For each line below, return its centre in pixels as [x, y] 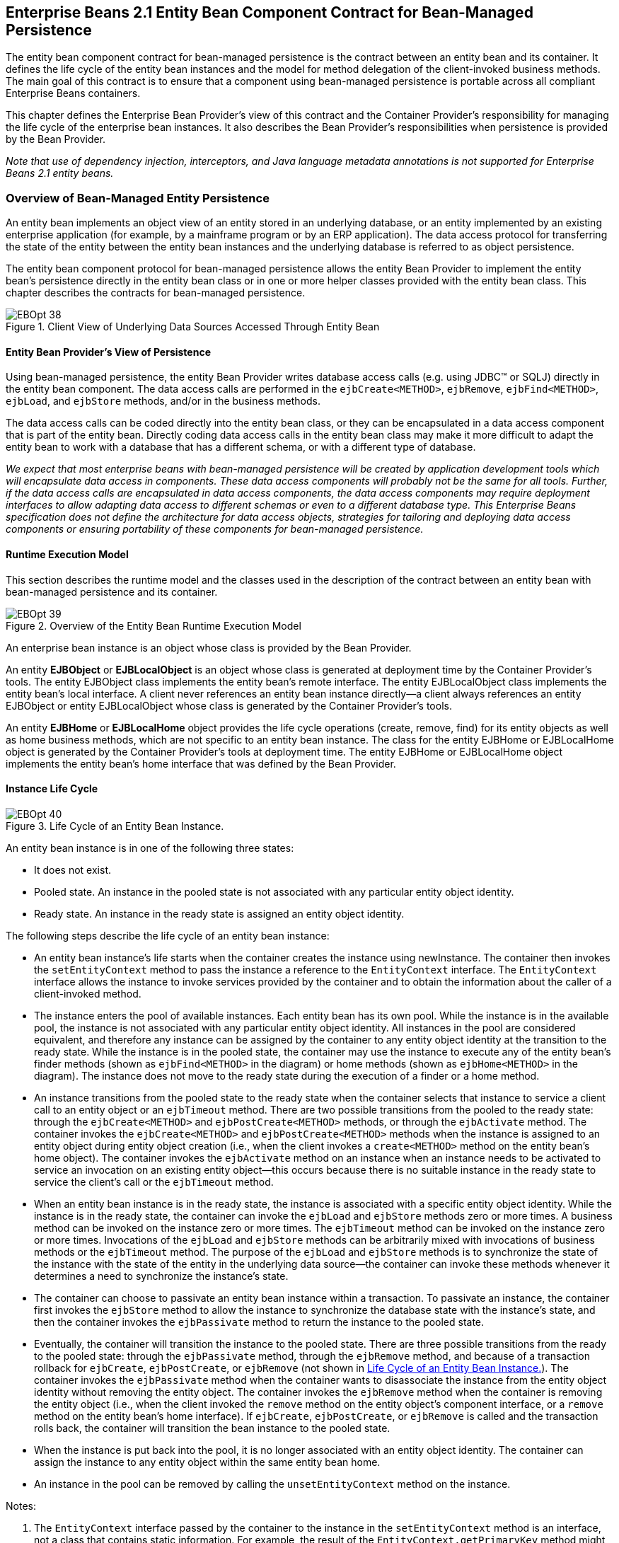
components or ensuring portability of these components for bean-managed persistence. [215, 529]
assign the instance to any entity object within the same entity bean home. [207, 1462]
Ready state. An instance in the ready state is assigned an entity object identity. [219, 913]
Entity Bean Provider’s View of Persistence [108, 352]
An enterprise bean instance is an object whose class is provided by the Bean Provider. [209, 647]
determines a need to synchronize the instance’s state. [161, 1276]
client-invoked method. [88, 993]
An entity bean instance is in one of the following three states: [150, 848]
